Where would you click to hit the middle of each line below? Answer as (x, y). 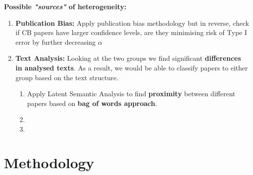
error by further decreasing (55, 42)
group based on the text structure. (67, 77)
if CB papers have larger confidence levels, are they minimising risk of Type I (131, 32)
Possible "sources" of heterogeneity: (65, 6)
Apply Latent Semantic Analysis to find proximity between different (131, 94)
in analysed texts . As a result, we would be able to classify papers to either (132, 67)
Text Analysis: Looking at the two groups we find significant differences (128, 58)
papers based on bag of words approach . (92, 103)
